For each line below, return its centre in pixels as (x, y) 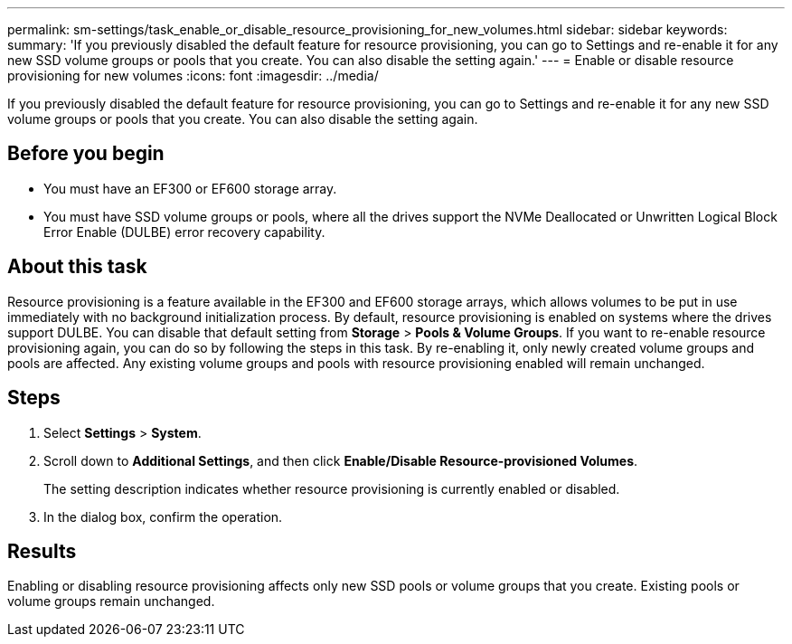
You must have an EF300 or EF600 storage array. (190, 188)
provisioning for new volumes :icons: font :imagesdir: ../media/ (193, 76)
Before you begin (86, 154)
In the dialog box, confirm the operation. (163, 516)
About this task (77, 267)
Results (42, 551)
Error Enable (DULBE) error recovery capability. (184, 232)
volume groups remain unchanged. (111, 601)
